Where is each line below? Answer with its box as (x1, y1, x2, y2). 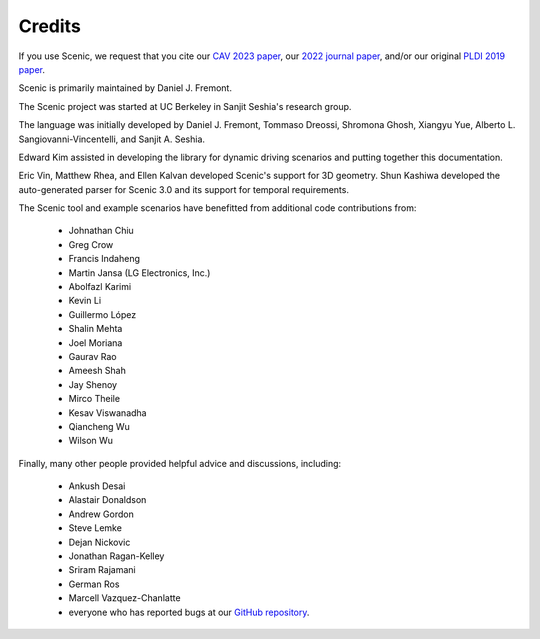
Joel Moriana (68, 336, 123, 349)
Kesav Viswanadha (68, 406, 147, 419)
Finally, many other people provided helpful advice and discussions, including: (18, 457, 342, 469)
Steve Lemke (68, 522, 122, 534)
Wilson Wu (68, 435, 114, 447)
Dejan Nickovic (68, 536, 131, 548)
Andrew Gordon (68, 508, 134, 520)
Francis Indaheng (68, 253, 140, 265)
